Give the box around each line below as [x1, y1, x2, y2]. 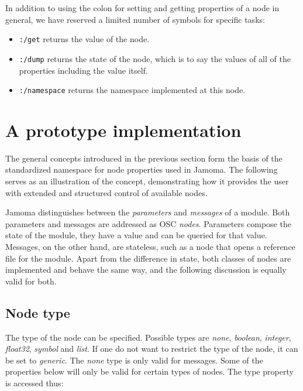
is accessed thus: [5, 376, 64, 389]
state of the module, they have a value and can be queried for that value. [5, 229, 267, 241]
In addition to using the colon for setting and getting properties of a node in [5, 2, 280, 13]
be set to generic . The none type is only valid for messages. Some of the [5, 354, 263, 366]
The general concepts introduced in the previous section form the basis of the [5, 152, 283, 164]
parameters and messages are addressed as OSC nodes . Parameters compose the [5, 217, 291, 229]
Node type [5, 303, 70, 321]
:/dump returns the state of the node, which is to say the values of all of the [19, 52, 291, 64]
